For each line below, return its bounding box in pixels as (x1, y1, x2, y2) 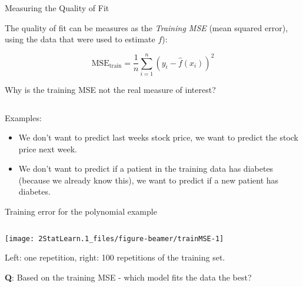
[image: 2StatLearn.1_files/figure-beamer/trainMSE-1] (5, 234, 224, 243)
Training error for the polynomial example (5, 205, 157, 218)
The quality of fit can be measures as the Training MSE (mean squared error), (5, 21, 288, 34)
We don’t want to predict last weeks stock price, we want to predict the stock (18, 131, 298, 143)
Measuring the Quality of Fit (5, 2, 109, 14)
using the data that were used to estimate (5, 33, 155, 45)
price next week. (18, 142, 77, 155)
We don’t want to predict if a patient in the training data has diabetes (18, 162, 274, 175)
